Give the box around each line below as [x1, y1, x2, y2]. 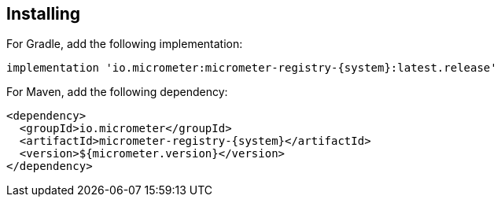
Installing [6, 4, 81, 24]
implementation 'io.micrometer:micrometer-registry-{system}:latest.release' [6, 61, 497, 75]
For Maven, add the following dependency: [6, 85, 228, 99]
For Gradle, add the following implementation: [6, 37, 243, 51]
